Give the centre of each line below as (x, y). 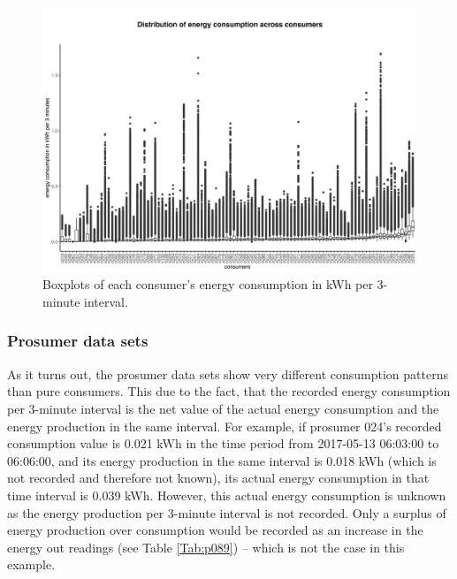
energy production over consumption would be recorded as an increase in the (215, 530)
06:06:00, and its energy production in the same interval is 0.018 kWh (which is (222, 460)
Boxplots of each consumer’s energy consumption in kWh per (208, 284)
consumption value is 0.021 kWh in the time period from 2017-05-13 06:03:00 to (223, 443)
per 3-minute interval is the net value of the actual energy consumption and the (223, 408)
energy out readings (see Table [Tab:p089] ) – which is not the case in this (206, 547)
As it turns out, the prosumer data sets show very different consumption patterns (228, 373)
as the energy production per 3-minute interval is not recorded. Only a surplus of (227, 512)
